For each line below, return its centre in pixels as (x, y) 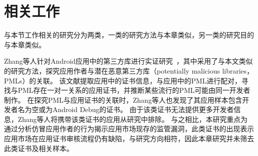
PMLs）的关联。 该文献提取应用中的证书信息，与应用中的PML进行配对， (123, 80)
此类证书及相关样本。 (39, 148)
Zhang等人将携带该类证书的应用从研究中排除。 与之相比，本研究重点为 (132, 119)
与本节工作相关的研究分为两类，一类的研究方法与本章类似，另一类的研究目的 (129, 35)
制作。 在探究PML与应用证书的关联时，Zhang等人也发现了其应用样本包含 (123, 99)
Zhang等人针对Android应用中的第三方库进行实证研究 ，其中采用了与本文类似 (129, 61)
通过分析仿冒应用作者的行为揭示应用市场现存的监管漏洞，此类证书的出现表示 (129, 129)
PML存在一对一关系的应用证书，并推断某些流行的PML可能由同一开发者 (134, 90)
